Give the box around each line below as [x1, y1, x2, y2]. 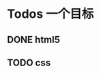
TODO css [7, 57, 51, 68]
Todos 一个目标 [7, 6, 94, 22]
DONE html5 [7, 33, 60, 45]
